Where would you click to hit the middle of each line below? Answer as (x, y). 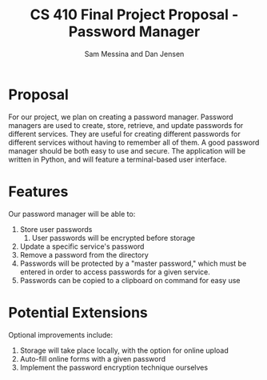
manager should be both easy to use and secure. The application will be (127, 150)
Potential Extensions (78, 312)
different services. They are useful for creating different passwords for (125, 134)
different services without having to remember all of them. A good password (134, 142)
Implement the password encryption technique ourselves (114, 367)
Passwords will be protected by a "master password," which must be (133, 263)
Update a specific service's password (82, 246)
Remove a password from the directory (84, 254)
